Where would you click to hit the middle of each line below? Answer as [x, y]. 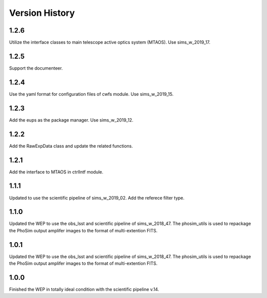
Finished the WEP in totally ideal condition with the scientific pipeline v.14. [84, 289]
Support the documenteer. [36, 68]
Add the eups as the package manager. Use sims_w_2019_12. [71, 120]
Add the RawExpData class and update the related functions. [71, 146]
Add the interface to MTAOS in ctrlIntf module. [56, 172]
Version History [42, 13]
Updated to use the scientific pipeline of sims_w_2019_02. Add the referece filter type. [97, 198]
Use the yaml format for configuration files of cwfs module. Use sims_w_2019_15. [91, 94]
